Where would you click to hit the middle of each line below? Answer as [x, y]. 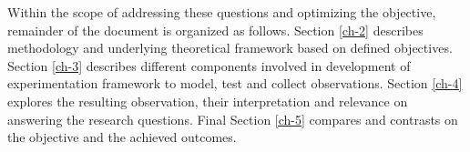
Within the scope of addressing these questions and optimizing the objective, [222, 12]
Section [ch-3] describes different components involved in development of [209, 65]
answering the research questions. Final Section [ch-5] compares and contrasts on [233, 119]
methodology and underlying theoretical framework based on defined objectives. [230, 48]
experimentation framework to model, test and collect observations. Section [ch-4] [235, 83]
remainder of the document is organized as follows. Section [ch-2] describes [215, 30]
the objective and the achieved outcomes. [122, 137]
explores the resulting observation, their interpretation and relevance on [208, 101]
